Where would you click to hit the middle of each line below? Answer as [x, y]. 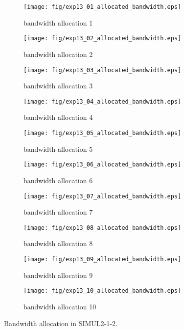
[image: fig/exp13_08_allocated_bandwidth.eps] [103, 228]
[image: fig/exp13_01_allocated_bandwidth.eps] [103, 7]
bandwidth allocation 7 [58, 212]
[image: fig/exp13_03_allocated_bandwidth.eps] [103, 70]
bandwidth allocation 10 [60, 306]
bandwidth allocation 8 [58, 243]
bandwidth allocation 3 [58, 86]
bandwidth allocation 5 [58, 149]
